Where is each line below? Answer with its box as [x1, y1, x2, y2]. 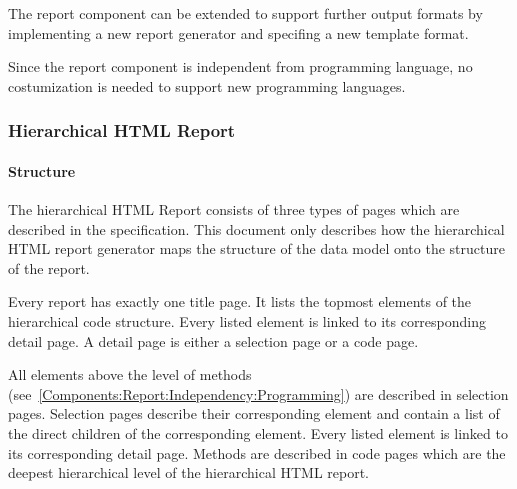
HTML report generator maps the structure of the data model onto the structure [8, 238, 505, 259]
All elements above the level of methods [8, 364, 252, 385]
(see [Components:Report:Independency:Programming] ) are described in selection [8, 383, 509, 404]
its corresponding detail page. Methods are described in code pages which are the [8, 442, 506, 463]
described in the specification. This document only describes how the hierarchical [8, 218, 505, 239]
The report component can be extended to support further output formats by [8, 3, 483, 23]
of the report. [8, 257, 90, 278]
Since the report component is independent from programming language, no [8, 56, 473, 77]
